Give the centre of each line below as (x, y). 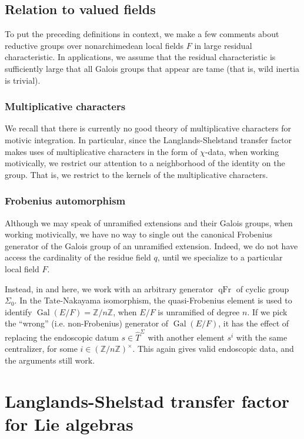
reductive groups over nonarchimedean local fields (94, 45)
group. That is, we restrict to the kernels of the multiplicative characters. (136, 174)
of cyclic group (263, 288)
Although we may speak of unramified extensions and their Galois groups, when (149, 222)
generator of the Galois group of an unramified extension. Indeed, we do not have (151, 245)
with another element (186, 337)
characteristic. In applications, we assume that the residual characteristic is (140, 57)
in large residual (223, 45)
